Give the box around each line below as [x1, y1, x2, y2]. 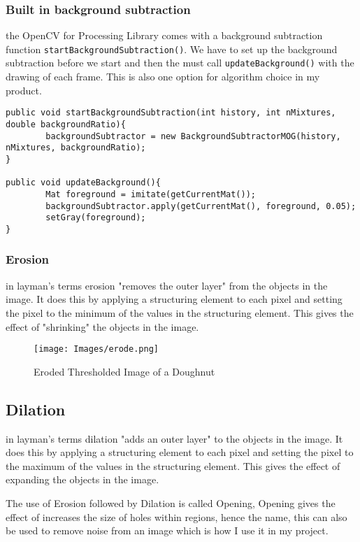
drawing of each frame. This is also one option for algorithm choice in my [6, 69, 320, 84]
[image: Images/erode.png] [34, 344, 159, 355]
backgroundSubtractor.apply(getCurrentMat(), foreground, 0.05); [45, 201, 357, 211]
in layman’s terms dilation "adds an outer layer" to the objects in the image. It [6, 431, 343, 445]
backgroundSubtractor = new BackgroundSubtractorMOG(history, [45, 131, 341, 141]
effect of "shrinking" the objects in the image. [6, 319, 199, 334]
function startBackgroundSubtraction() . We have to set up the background [6, 41, 338, 56]
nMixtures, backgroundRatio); [6, 143, 146, 153]
